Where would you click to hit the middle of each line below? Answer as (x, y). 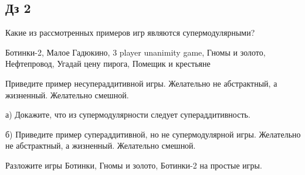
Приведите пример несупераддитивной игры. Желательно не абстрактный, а (141, 83)
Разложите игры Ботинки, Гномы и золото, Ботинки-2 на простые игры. (134, 165)
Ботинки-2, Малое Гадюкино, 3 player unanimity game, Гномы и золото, (135, 52)
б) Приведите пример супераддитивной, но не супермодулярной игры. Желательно (153, 134)
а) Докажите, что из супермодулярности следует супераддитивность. (128, 114)
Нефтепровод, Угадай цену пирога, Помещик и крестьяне (108, 64)
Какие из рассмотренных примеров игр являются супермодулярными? (130, 32)
